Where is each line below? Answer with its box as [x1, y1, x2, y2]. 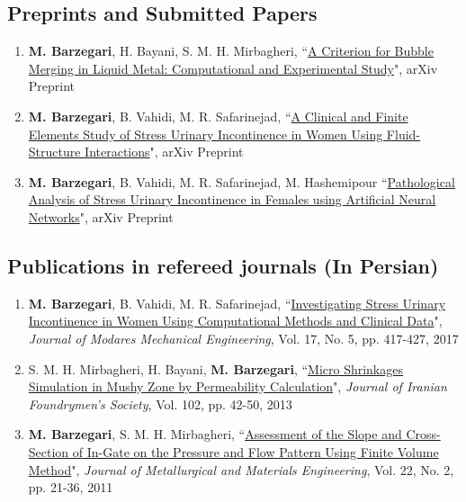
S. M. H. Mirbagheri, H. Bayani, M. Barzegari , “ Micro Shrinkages [28, 359, 403, 378]
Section [28, 442, 69, 461]
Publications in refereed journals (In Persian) [7, 251, 439, 279]
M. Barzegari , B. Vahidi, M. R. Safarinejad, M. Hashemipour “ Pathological [28, 172, 455, 191]
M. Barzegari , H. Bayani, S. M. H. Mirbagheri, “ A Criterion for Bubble [28, 41, 434, 60]
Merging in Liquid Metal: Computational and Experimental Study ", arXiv [28, 58, 438, 77]
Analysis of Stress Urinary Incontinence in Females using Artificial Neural [28, 190, 436, 209]
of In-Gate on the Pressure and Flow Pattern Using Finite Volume [72, 442, 439, 461]
